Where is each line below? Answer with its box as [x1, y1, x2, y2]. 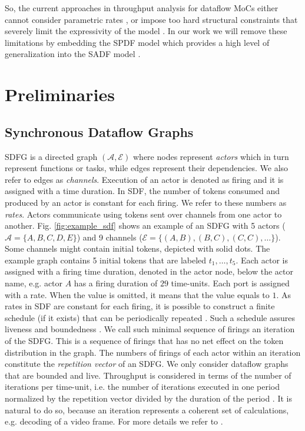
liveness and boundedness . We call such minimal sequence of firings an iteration [5, 323, 295, 335]
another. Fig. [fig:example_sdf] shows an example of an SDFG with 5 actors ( [5, 219, 286, 232]
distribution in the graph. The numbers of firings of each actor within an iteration [5, 346, 301, 358]
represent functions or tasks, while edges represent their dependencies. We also [5, 162, 289, 174]
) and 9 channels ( [77, 230, 142, 243]
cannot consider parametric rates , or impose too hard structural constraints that [5, 13, 298, 25]
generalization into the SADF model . [5, 48, 141, 60]
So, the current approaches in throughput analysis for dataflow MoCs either [5, 2, 279, 14]
